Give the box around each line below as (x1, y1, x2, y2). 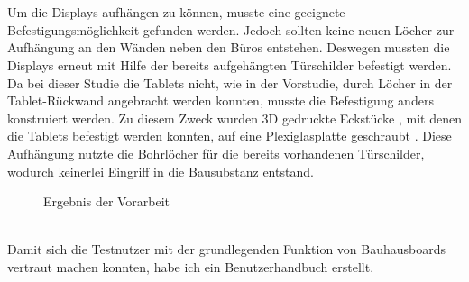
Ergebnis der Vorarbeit (43, 192, 170, 211)
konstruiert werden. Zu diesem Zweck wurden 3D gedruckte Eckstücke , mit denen (7, 108, 462, 127)
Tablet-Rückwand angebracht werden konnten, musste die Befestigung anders (7, 91, 434, 110)
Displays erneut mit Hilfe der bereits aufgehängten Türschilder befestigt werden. (7, 55, 452, 74)
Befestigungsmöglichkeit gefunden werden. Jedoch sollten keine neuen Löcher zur (7, 20, 455, 39)
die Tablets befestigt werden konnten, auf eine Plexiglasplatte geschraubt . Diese (7, 126, 452, 145)
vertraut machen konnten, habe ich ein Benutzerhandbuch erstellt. (7, 257, 374, 276)
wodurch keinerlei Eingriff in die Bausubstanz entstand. (7, 161, 314, 180)
